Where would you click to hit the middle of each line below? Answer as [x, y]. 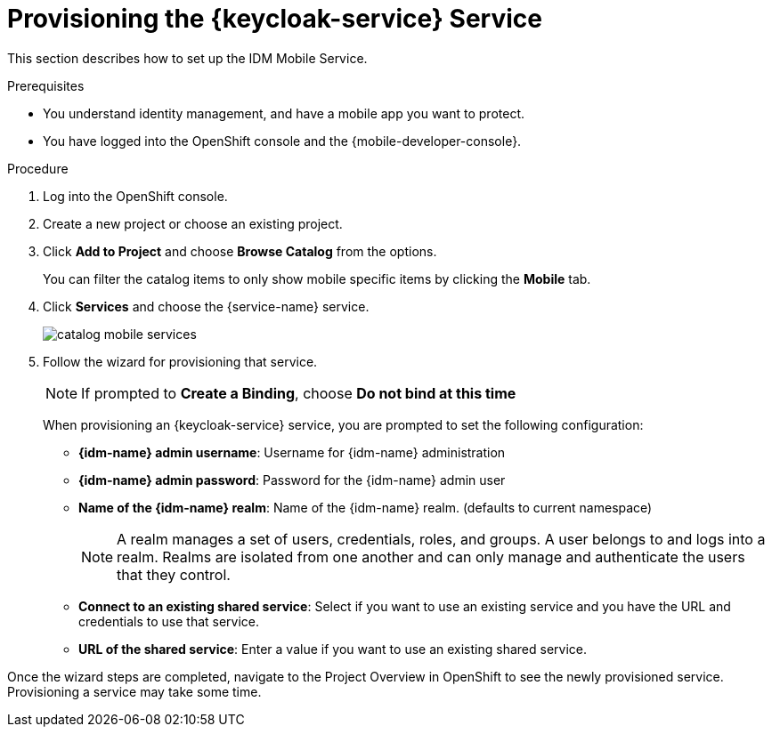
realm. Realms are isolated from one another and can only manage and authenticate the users [431, 557]
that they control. [174, 574]
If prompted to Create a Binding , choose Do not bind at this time [299, 393]
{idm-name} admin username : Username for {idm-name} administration [292, 452]
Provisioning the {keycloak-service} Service [275, 19]
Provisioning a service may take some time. [134, 691]
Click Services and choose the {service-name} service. [206, 306]
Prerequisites [46, 85]
